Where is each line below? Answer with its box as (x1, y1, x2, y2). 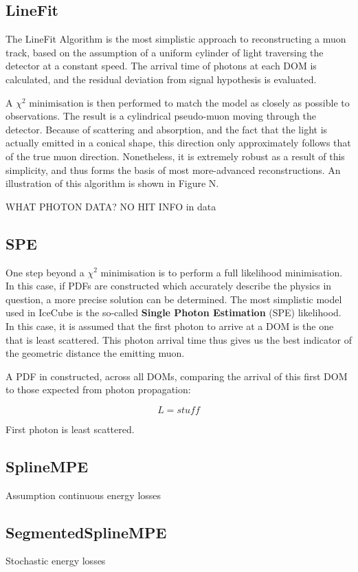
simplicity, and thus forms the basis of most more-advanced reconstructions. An (5, 162, 341, 177)
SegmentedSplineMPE (5, 521, 167, 542)
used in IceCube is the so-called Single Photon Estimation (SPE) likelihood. (5, 305, 342, 320)
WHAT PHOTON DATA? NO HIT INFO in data (5, 199, 216, 213)
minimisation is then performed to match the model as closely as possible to (29, 95, 350, 109)
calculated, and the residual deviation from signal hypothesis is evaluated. (5, 71, 317, 86)
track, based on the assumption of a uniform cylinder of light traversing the (5, 45, 324, 59)
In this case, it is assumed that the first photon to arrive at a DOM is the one (5, 318, 334, 333)
